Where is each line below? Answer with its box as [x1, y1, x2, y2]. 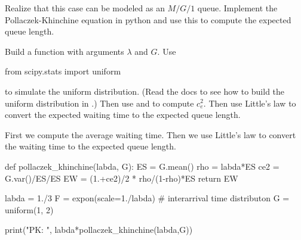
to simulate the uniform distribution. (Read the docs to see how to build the [5, 85, 285, 97]
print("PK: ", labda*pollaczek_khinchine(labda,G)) [5, 223, 193, 236]
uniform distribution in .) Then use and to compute [5, 96, 194, 109]
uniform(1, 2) [5, 203, 54, 216]
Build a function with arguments [5, 45, 124, 57]
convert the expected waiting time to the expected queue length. [5, 108, 241, 121]
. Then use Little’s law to [203, 96, 296, 109]
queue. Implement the [197, 2, 278, 14]
